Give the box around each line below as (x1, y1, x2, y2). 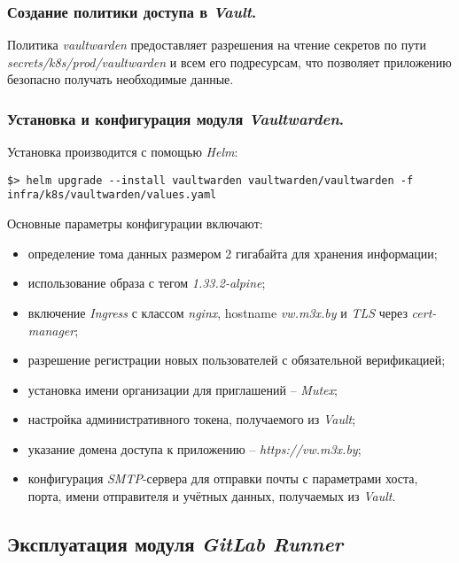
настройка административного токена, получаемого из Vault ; (27, 410, 356, 428)
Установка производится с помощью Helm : (7, 143, 238, 161)
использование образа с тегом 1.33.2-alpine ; (27, 274, 266, 292)
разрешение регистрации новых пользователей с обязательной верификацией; (27, 351, 446, 369)
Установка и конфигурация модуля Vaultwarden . (7, 107, 345, 129)
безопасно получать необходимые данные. (7, 70, 234, 89)
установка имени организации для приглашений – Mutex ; (27, 380, 338, 398)
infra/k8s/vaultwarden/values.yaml (7, 189, 217, 202)
